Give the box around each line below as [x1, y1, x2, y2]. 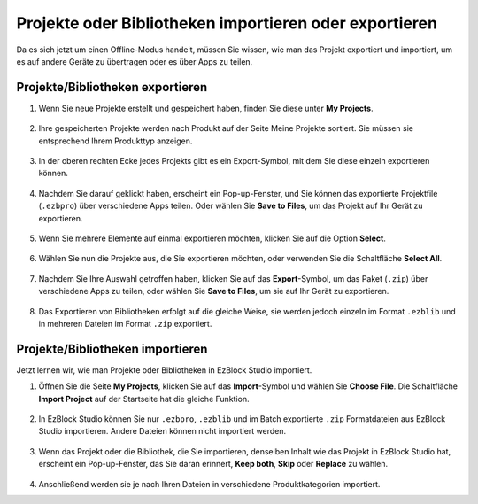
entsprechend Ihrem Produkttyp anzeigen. [38, 136, 193, 146]
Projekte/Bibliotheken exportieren [16, 80, 208, 95]
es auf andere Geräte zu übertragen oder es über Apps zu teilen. [16, 56, 253, 66]
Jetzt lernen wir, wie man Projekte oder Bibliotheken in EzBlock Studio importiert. [16, 364, 312, 376]
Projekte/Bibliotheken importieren [16, 341, 208, 356]
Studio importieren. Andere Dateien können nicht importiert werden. [38, 426, 287, 437]
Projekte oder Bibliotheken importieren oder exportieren [16, 13, 438, 33]
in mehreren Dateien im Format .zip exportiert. [38, 318, 212, 329]
